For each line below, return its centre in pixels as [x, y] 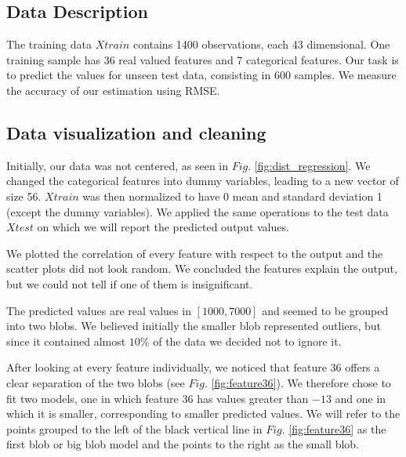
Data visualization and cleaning [136, 132]
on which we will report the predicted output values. [163, 227]
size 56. [24, 196]
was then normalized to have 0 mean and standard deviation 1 [232, 196]
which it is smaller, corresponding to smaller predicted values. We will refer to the [203, 413]
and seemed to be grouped [325, 310]
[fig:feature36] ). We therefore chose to [301, 382]
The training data [49, 44]
